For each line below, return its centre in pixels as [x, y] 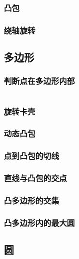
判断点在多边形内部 [39, 81]
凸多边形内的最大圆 [39, 222]
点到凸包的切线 [32, 156]
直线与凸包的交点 [35, 178]
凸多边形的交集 [32, 200]
